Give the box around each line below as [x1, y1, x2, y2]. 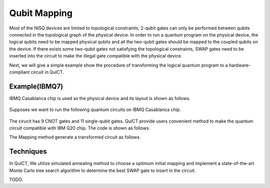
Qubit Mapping [9, 7, 72, 18]
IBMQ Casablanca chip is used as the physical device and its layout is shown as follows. [9, 95, 191, 101]
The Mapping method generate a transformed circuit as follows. [9, 134, 141, 140]
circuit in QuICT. [30, 69, 64, 75]
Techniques [9, 147, 47, 156]
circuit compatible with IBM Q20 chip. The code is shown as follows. [9, 125, 150, 131]
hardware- [228, 62, 251, 68]
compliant [9, 69, 30, 75]
